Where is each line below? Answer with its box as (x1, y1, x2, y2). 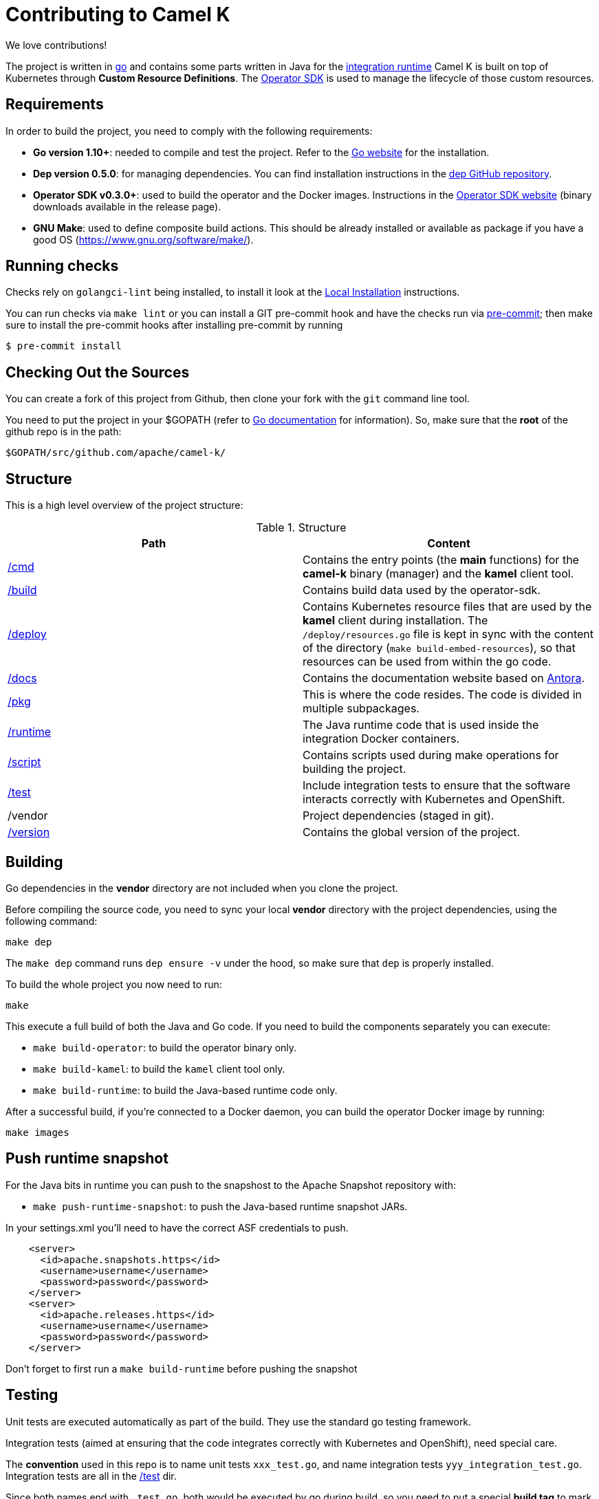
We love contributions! (6, 39, 107, 51)
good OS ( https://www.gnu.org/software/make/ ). (33, 233, 254, 245)
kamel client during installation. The (303, 613, 488, 628)
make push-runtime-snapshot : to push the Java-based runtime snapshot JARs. (33, 1200, 408, 1212)
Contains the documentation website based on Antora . (303, 671, 585, 686)
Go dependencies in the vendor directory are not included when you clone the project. (6, 882, 398, 894)
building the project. (303, 762, 406, 776)
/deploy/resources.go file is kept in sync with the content (303, 627, 593, 642)
